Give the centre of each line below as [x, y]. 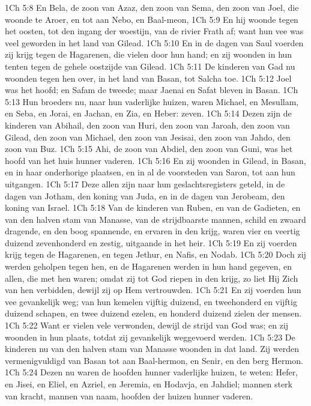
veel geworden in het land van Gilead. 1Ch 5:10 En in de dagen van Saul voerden [154, 42]
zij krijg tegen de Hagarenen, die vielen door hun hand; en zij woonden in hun [149, 54]
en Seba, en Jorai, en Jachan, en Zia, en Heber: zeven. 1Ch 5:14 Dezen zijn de [148, 113]
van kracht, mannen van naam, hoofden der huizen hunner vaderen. [129, 395]
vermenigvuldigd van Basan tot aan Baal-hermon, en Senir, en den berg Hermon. [154, 360]
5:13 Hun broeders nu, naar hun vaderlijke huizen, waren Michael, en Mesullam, [152, 101]
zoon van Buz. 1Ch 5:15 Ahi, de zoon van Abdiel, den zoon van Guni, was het [149, 149]
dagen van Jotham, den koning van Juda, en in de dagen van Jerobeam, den [145, 195]
